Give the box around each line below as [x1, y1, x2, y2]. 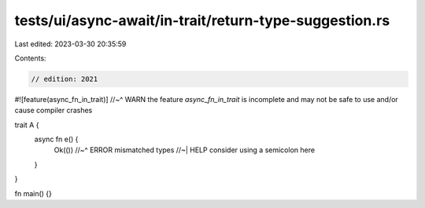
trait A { [14, 120, 39, 130]
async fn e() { [34, 134, 79, 144]
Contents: [14, 53, 46, 63]
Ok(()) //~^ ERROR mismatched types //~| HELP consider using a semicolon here [54, 145, 315, 155]
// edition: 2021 [31, 75, 98, 83]
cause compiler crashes [14, 106, 93, 115]
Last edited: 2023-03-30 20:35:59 [14, 39, 127, 49]
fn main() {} [14, 188, 53, 198]
